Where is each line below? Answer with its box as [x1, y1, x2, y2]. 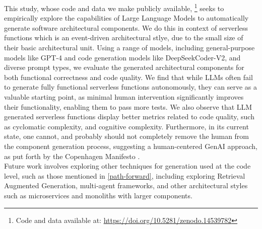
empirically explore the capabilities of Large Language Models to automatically [4, 13, 249, 23]
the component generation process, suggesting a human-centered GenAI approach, [4, 140, 257, 151]
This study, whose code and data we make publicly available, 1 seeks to [4, 2, 224, 13]
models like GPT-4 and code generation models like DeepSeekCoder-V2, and [4, 52, 241, 62]
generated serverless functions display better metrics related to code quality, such [4, 111, 254, 122]
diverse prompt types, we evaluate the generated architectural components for [4, 62, 244, 72]
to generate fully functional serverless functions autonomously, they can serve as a [4, 82, 257, 92]
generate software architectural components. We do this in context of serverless [4, 22, 248, 33]
